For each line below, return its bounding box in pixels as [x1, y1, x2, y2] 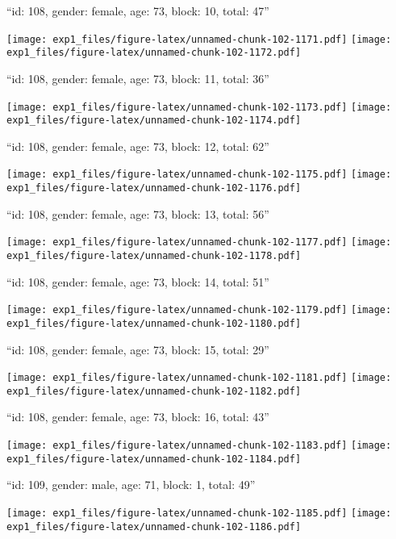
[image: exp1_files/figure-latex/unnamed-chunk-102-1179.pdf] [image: [6, 304, 392, 316]
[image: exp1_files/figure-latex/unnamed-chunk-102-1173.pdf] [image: [6, 101, 392, 113]
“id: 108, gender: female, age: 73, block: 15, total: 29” [6, 341, 269, 357]
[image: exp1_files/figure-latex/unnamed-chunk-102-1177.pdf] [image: [6, 236, 392, 249]
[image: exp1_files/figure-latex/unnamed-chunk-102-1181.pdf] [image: [6, 372, 392, 384]
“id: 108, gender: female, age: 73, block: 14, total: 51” [6, 273, 269, 290]
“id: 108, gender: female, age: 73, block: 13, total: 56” [6, 205, 269, 222]
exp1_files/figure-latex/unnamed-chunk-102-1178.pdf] [6, 249, 302, 261]
